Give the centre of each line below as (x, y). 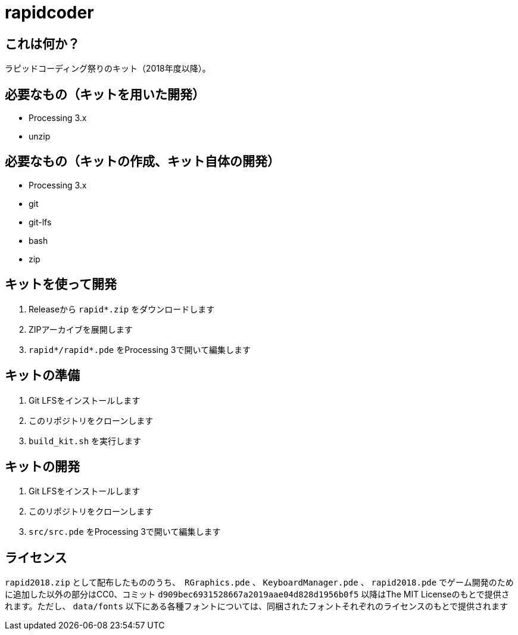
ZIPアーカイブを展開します (81, 329)
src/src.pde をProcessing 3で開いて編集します (125, 532)
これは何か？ (42, 44)
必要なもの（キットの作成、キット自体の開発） (142, 162)
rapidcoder (49, 13)
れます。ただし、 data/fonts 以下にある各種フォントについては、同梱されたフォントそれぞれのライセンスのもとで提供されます (257, 606)
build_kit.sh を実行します (85, 441)
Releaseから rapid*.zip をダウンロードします (122, 309)
